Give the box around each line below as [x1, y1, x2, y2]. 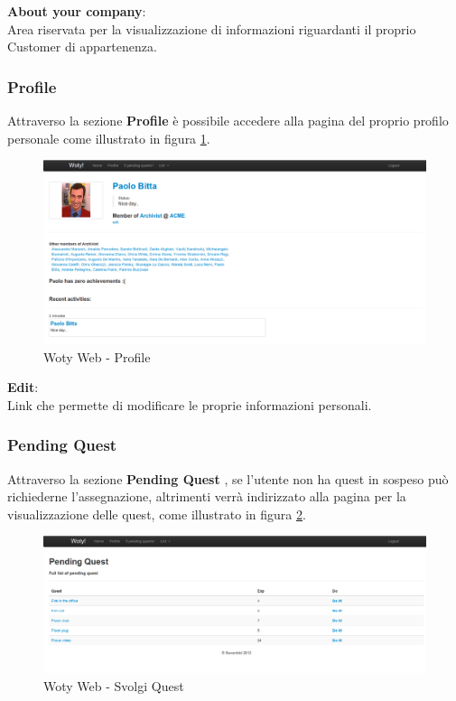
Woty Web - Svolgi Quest [43, 676, 184, 695]
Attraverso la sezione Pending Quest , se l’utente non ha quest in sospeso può [7, 469, 449, 488]
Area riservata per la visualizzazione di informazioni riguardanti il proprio [7, 19, 416, 38]
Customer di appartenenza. [7, 37, 157, 56]
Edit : [7, 378, 39, 397]
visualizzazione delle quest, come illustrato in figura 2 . [7, 504, 306, 523]
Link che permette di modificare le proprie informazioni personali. [7, 395, 372, 414]
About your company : [7, 2, 146, 20]
